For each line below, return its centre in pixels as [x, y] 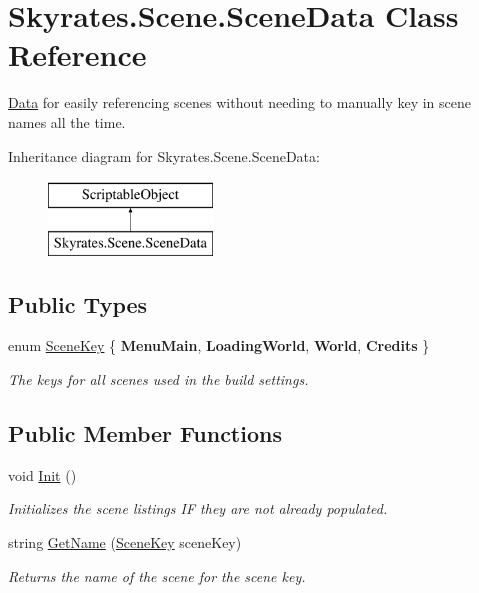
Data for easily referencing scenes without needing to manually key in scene [239, 102]
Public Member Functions [145, 433]
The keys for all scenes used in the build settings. [158, 379]
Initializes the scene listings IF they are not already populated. [198, 508]
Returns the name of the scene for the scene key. [157, 575]
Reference [77, 54]
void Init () [42, 474]
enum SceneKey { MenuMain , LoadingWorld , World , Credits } [219, 345]
